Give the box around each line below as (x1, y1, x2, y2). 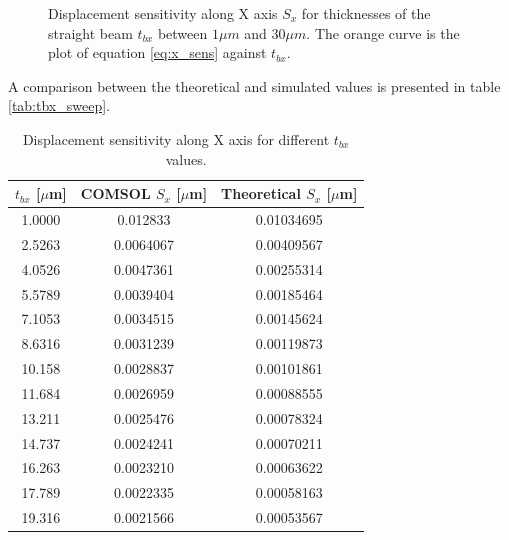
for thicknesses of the (301, 3, 431, 23)
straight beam (48, 22, 133, 43)
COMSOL (80, 183, 151, 204)
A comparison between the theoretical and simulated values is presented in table (8, 75, 501, 96)
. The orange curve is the (306, 22, 460, 43)
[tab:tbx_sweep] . (8, 95, 110, 116)
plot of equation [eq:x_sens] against (48, 42, 267, 63)
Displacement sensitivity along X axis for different (22, 128, 330, 149)
